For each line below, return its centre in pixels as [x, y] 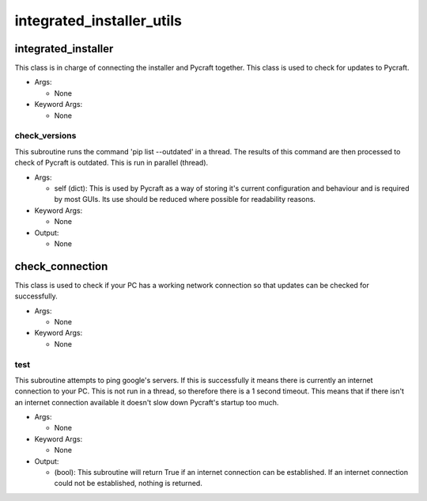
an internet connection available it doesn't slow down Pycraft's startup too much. [147, 402]
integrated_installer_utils [98, 21]
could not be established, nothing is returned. [128, 484]
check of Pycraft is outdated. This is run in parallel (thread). [111, 163]
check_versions [45, 136]
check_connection [61, 266]
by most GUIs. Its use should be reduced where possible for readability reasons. [185, 199]
